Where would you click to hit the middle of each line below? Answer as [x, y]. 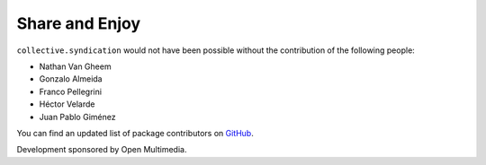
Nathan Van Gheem [75, 66]
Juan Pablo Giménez [77, 117]
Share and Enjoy [79, 23]
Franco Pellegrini [71, 91]
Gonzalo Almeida [71, 79]
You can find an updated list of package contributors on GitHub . [135, 133]
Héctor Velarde [67, 104]
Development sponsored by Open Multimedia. [102, 150]
